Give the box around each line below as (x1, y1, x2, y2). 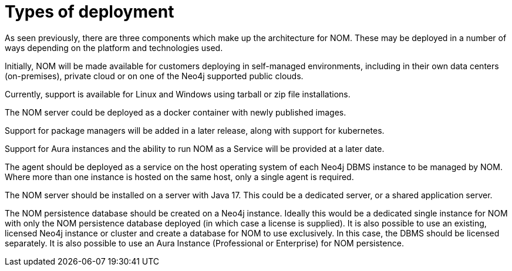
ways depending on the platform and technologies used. (5, 42, 223, 53)
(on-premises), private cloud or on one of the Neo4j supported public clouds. (5, 70, 304, 81)
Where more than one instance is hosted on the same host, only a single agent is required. (5, 171, 354, 182)
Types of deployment (5, 2, 174, 22)
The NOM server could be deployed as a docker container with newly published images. (5, 107, 346, 117)
